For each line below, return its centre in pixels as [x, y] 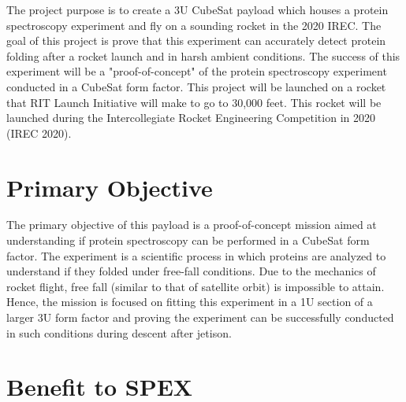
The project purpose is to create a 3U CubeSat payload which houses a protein [197, 9]
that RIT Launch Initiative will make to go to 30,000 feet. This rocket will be [194, 102]
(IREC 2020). [39, 133]
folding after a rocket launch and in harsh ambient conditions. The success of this [203, 55]
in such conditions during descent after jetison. [119, 332]
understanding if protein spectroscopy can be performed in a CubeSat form [188, 240]
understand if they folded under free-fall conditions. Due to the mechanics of [191, 271]
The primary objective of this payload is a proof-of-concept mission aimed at [192, 225]
